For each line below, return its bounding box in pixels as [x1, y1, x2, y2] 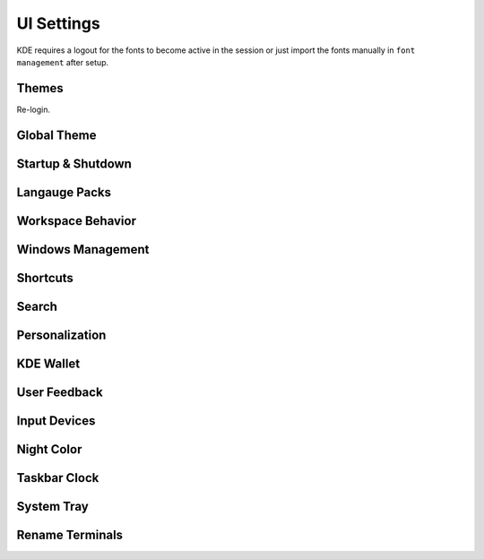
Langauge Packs [16, 185, 112, 200]
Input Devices [16, 413, 96, 428]
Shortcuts [16, 270, 73, 286]
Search [16, 298, 58, 314]
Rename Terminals [16, 527, 124, 542]
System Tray [16, 498, 89, 514]
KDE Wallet [16, 356, 81, 371]
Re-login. [16, 104, 51, 115]
